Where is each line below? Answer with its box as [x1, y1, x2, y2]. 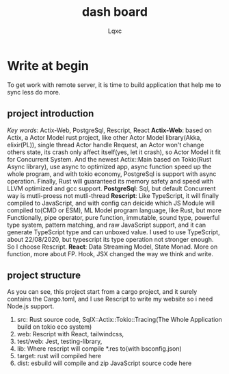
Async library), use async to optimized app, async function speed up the [7, 162, 212, 171]
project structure [7, 269, 81, 281]
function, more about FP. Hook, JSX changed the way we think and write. [7, 249, 214, 258]
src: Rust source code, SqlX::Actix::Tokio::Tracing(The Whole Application [16, 316, 222, 324]
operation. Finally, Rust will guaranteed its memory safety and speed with [7, 177, 214, 185]
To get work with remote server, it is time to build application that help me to [7, 80, 221, 89]
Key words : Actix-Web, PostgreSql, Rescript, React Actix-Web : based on [7, 126, 212, 134]
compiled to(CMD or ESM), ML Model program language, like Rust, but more [7, 206, 222, 214]
